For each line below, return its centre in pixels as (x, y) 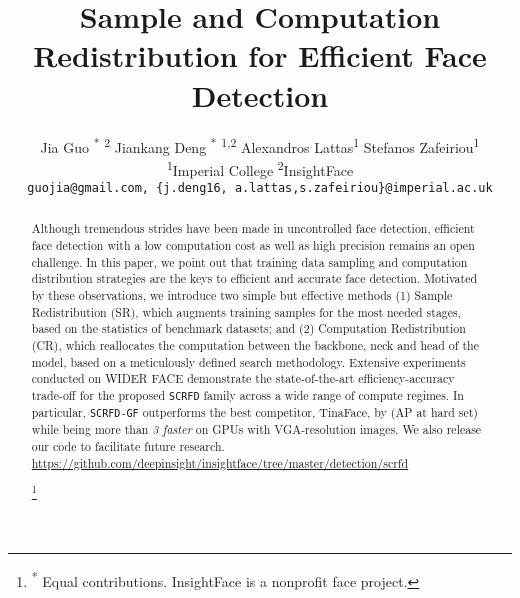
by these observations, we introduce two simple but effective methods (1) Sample (242, 295)
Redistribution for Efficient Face (260, 55)
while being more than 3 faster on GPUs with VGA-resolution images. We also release (256, 429)
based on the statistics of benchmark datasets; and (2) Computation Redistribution (248, 328)
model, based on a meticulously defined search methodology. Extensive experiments (248, 361)
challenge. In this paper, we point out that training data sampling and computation (249, 261)
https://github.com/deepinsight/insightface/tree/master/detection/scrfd (220, 462)
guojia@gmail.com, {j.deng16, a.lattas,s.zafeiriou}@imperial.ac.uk (260, 188)
